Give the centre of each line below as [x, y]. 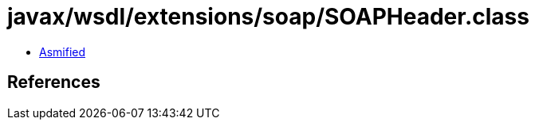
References [54, 82]
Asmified [63, 52]
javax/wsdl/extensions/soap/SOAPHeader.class [268, 17]
